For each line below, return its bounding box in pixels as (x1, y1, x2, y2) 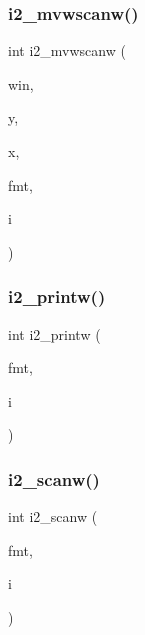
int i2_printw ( (8, 323, 101, 344)
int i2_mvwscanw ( (8, 40, 126, 61)
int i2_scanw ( (8, 506, 98, 527)
